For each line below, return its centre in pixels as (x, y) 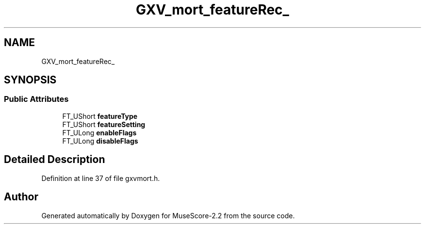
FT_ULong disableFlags (100, 141)
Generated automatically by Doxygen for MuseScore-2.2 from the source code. (168, 215)
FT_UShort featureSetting (104, 124)
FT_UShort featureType (100, 116)
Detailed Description (55, 160)
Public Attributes (36, 99)
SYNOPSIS (30, 80)
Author (21, 197)
